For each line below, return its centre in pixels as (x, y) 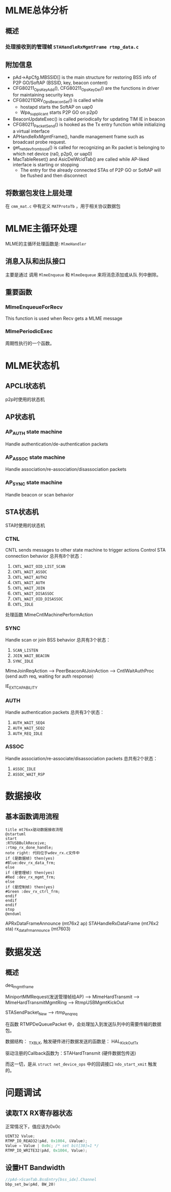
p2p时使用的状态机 (25, 399)
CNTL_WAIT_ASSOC (30, 572)
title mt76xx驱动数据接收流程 (34, 830)
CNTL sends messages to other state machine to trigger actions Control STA (85, 550)
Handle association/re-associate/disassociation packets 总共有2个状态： (81, 758)
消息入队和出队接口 (35, 262)
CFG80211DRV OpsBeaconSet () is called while (58, 101)
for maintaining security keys (43, 95)
